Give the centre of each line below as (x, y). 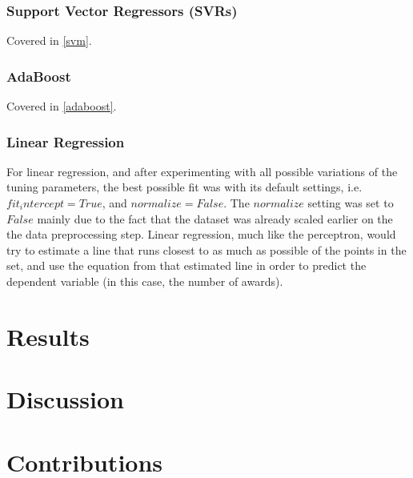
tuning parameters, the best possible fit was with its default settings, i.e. (184, 187)
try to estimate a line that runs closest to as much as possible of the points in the (206, 249)
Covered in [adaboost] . (62, 106)
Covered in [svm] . (49, 40)
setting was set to (351, 203)
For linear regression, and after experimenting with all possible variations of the (202, 171)
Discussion (65, 399)
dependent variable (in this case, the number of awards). (145, 281)
